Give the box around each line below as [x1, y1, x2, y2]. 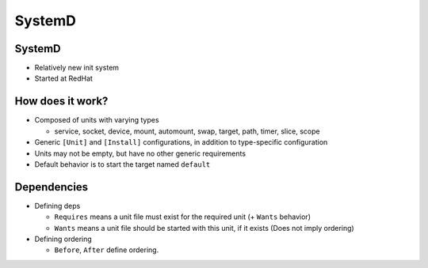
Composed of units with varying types [34, 115, 159, 125]
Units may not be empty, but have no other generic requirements [34, 149, 246, 158]
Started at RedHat [34, 74, 93, 83]
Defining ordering [34, 234, 93, 243]
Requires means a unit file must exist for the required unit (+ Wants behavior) [54, 212, 311, 221]
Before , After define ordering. [54, 245, 159, 255]
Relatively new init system [34, 63, 119, 73]
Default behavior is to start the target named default [34, 159, 211, 169]
